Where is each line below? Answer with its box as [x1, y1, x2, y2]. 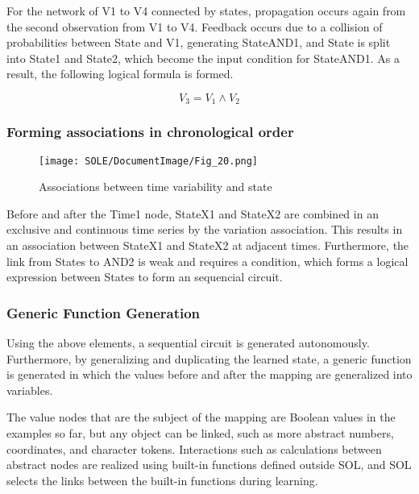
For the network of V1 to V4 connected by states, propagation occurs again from [6, 2, 406, 19]
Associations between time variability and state [39, 178, 272, 195]
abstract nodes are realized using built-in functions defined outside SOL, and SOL [6, 456, 412, 473]
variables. [6, 381, 53, 398]
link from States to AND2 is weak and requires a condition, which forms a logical [6, 252, 409, 269]
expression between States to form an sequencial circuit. [6, 268, 283, 285]
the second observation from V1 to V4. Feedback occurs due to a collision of [6, 18, 383, 35]
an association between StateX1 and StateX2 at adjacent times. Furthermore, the [6, 237, 409, 254]
